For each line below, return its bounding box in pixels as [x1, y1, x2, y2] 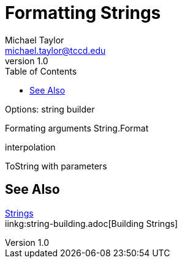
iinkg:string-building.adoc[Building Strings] [5, 218, 178, 229]
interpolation [5, 141, 56, 152]
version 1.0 [5, 55, 48, 66]
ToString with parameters [5, 160, 107, 171]
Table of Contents [5, 65, 77, 76]
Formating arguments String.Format [5, 122, 149, 133]
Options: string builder [5, 103, 95, 114]
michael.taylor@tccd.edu [5, 45, 106, 56]
